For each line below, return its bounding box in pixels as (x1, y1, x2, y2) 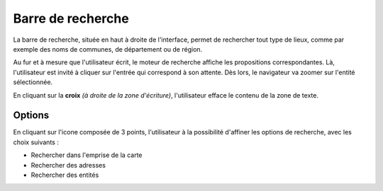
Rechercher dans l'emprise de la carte (30, 151, 143, 159)
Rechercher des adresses (30, 161, 106, 169)
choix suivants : (13, 138, 60, 146)
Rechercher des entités (30, 170, 99, 179)
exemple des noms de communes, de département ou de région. (13, 45, 203, 53)
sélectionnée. (13, 78, 53, 86)
